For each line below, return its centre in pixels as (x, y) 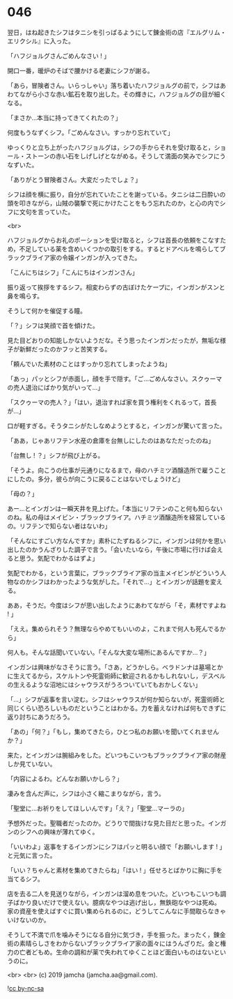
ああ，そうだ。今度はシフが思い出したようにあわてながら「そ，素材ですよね (116, 605)
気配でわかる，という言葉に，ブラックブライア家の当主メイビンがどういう (114, 573)
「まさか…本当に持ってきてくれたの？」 (64, 117)
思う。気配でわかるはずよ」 (59, 558)
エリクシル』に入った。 (41, 41)
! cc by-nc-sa (25, 988)
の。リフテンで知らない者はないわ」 (59, 526)
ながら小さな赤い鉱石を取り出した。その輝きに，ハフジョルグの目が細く (123, 94)
